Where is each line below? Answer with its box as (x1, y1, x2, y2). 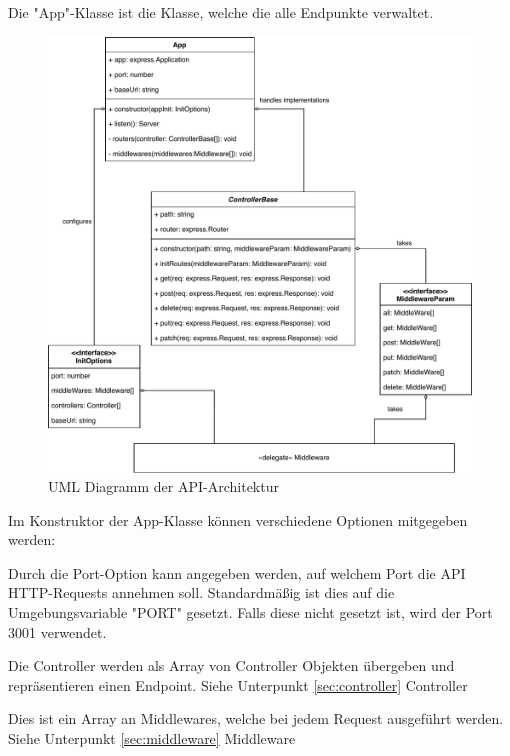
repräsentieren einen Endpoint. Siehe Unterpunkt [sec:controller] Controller (8, 674, 468, 695)
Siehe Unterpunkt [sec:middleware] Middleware (8, 728, 296, 749)
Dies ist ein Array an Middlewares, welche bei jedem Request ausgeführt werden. (8, 708, 504, 729)
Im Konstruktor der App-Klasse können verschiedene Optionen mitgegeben (8, 509, 468, 530)
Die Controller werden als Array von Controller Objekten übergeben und (8, 655, 455, 676)
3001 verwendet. (8, 621, 107, 642)
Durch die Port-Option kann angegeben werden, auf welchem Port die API (8, 562, 466, 583)
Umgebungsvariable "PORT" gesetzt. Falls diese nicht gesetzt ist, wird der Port (8, 602, 493, 623)
